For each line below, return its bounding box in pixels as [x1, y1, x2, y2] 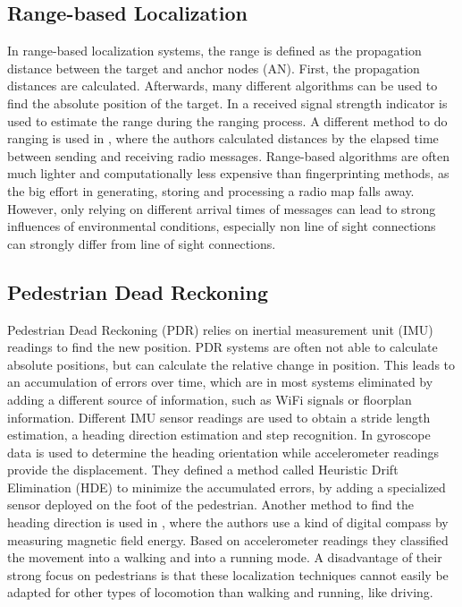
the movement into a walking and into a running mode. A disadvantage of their [7, 548, 442, 567]
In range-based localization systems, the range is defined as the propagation [7, 41, 422, 60]
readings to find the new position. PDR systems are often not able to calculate [7, 338, 438, 356]
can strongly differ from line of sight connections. [7, 234, 276, 252]
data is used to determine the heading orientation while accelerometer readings [7, 442, 440, 461]
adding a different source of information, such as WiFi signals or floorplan [7, 389, 412, 408]
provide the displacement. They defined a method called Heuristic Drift [7, 460, 399, 479]
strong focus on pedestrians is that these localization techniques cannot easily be [7, 565, 449, 584]
